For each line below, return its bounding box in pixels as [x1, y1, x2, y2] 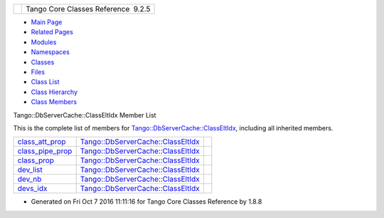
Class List [31, 78, 60, 86]
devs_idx [17, 184, 48, 194]
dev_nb [17, 175, 42, 185]
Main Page [31, 18, 63, 26]
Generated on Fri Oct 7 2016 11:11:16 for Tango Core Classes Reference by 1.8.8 [31, 197, 262, 206]
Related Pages [31, 28, 74, 36]
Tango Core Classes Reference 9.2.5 [26, 4, 151, 14]
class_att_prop [17, 137, 67, 147]
